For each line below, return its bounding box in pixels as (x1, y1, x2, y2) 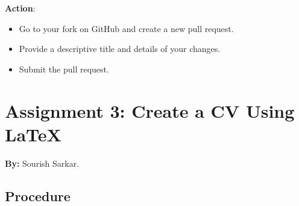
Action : (5, 2, 36, 14)
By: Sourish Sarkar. (5, 156, 80, 169)
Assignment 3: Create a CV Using (5, 98, 295, 123)
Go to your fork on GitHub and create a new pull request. (19, 22, 234, 34)
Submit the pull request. (19, 62, 109, 75)
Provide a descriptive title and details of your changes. (19, 42, 221, 55)
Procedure (5, 186, 71, 205)
